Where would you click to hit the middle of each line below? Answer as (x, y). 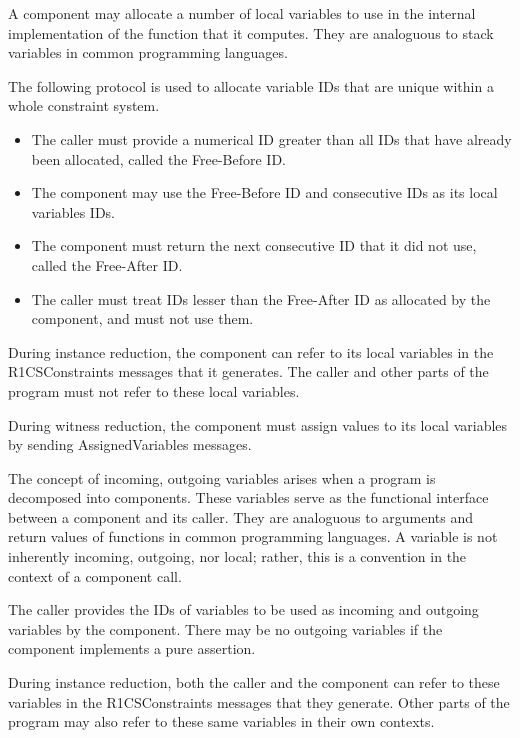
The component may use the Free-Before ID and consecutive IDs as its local (264, 192)
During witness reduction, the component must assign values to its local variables (258, 424)
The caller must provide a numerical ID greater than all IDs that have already (271, 138)
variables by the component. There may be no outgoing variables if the (225, 628)
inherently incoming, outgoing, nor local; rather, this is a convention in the (237, 556)
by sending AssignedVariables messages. (130, 444)
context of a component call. (95, 575)
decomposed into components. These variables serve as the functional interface (248, 497)
